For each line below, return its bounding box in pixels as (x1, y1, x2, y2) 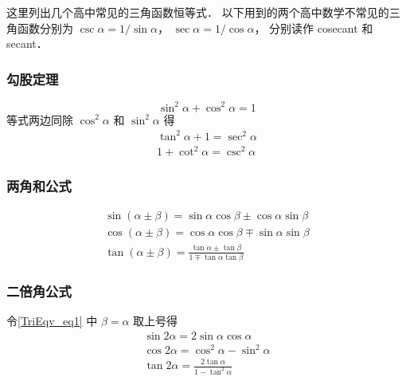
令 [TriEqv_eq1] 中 (6, 312, 98, 329)
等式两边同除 (6, 111, 73, 128)
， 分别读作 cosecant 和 (254, 19, 373, 36)
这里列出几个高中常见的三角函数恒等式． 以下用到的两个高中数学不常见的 (6, 4, 389, 20)
